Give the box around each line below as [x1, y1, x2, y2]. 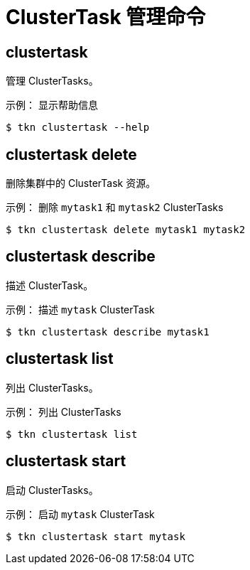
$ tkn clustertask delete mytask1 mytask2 [6, 224, 246, 236]
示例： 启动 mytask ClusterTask [6, 507, 155, 520]
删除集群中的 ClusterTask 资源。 [6, 177, 156, 190]
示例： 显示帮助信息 [6, 99, 98, 112]
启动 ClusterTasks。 [6, 483, 99, 496]
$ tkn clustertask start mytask [6, 530, 185, 542]
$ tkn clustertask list [6, 428, 138, 440]
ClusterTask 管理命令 [6, 5, 206, 29]
